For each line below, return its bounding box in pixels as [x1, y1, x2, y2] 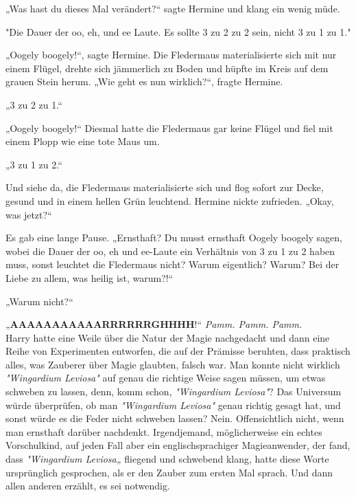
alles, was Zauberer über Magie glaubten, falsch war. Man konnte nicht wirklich [5, 357, 340, 371]
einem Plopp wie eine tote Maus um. [5, 134, 160, 148]
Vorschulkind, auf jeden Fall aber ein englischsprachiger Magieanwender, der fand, [5, 438, 351, 452]
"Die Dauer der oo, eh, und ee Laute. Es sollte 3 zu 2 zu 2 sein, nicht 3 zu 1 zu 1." [5, 24, 351, 38]
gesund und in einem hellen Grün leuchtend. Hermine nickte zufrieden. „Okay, [5, 193, 334, 208]
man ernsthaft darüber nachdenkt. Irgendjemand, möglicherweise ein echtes [5, 424, 322, 439]
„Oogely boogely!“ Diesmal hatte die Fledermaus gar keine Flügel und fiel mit [5, 120, 333, 135]
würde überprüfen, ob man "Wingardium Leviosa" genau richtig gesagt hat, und [5, 397, 341, 412]
